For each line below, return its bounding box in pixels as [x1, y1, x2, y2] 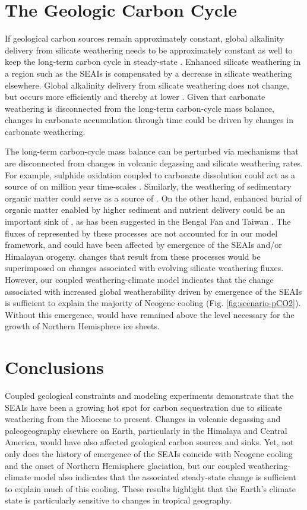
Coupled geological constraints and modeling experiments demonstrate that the [5, 389, 294, 402]
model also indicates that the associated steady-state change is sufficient [33, 471, 296, 483]
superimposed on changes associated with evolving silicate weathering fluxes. [5, 262, 284, 274]
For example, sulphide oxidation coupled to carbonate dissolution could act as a [5, 168, 296, 181]
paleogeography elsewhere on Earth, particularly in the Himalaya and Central [5, 424, 287, 436]
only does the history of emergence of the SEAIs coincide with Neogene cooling [5, 448, 293, 460]
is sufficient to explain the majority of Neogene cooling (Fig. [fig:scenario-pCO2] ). [5, 297, 301, 309]
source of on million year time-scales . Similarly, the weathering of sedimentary [5, 180, 292, 193]
